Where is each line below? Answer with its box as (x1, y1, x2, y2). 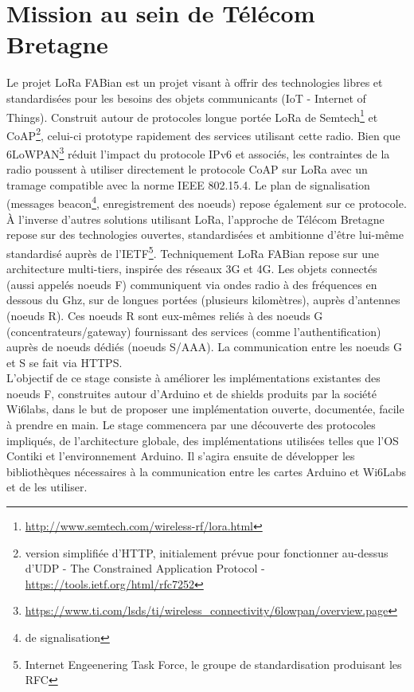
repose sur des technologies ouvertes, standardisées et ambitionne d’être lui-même (6, 226, 404, 243)
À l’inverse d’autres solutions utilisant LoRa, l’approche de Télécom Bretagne (6, 210, 385, 227)
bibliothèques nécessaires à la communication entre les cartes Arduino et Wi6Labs (6, 463, 407, 479)
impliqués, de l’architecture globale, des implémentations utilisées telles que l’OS (6, 432, 399, 448)
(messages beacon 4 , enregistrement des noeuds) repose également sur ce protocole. (6, 193, 407, 212)
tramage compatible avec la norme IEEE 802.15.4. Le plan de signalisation (6, 176, 370, 193)
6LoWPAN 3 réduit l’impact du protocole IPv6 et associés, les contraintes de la (6, 143, 390, 162)
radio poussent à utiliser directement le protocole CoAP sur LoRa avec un (6, 161, 368, 178)
